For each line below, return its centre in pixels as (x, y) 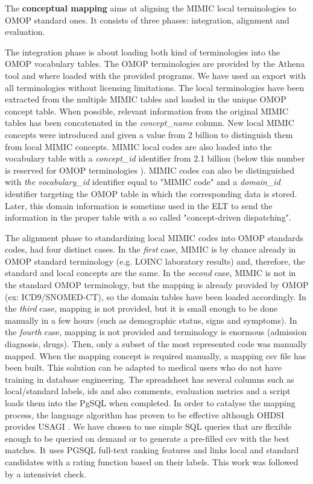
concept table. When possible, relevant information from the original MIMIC (147, 111)
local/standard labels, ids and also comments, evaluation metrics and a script (148, 391)
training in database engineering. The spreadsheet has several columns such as (150, 379)
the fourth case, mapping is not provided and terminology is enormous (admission (156, 332)
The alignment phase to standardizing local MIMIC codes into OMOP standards (154, 237)
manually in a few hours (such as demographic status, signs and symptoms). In (151, 320)
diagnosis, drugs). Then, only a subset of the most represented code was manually (156, 344)
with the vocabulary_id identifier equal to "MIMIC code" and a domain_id (143, 182)
